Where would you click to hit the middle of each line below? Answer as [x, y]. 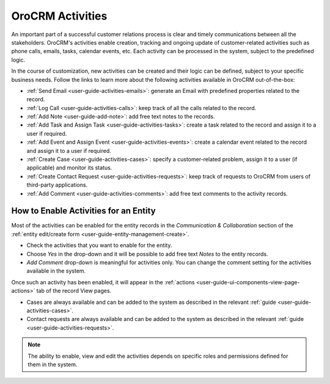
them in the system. [53, 364]
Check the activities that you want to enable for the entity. [99, 245]
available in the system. [56, 271]
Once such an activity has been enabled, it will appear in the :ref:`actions [103, 282]
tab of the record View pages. [74, 291]
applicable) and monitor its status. [69, 168]
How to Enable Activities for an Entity [83, 211]
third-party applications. [57, 185]
